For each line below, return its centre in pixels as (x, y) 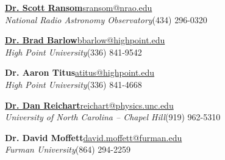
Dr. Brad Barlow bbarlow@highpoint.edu (85, 40)
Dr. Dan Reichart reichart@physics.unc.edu (89, 105)
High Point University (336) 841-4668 (73, 84)
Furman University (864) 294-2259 (68, 149)
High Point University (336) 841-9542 (73, 52)
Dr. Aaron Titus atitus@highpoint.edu (80, 72)
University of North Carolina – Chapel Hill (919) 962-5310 (113, 117)
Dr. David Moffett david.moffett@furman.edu (94, 137)
